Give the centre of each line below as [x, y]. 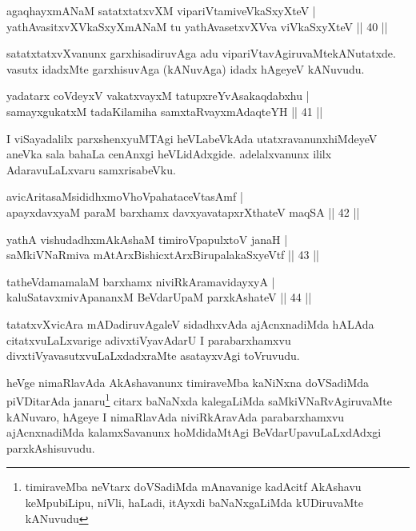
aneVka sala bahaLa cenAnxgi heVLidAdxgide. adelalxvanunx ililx [169, 154]
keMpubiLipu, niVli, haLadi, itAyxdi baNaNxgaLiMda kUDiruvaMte [194, 502]
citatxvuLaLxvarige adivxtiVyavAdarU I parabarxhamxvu [149, 339]
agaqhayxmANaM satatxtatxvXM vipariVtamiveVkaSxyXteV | [161, 10]
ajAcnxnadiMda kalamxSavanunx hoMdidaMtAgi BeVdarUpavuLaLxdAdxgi [194, 432]
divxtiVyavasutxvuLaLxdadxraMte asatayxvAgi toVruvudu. [153, 355]
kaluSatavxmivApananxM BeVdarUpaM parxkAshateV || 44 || [159, 297]
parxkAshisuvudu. [51, 447]
